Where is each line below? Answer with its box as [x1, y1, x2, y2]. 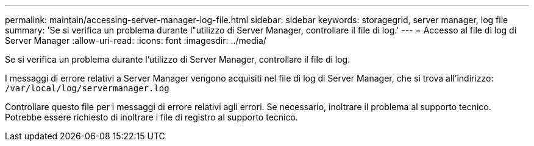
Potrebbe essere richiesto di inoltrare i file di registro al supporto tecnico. [5, 112, 298, 122]
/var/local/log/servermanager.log [5, 83, 169, 93]
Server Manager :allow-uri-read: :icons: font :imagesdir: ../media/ [5, 35, 266, 46]
